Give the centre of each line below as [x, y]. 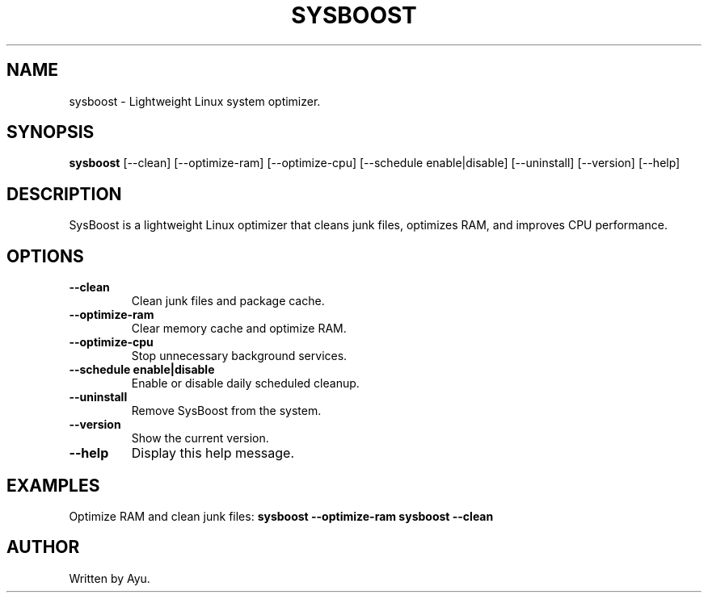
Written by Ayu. [110, 578]
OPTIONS [45, 256]
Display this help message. [213, 453]
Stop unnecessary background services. [239, 356]
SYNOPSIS [51, 132]
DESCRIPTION [64, 194]
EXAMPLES [53, 485]
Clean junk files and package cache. [228, 301]
